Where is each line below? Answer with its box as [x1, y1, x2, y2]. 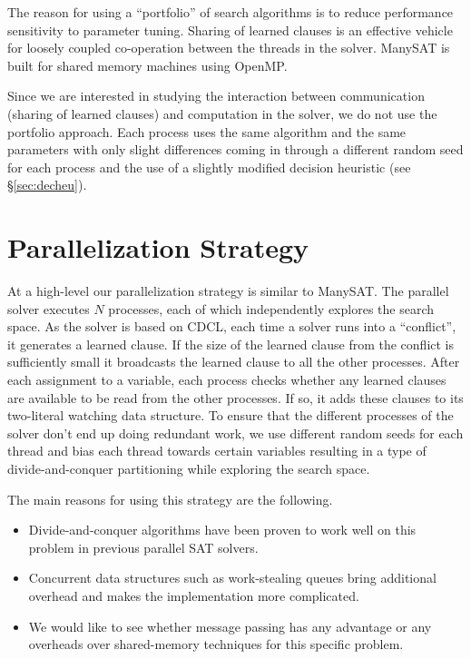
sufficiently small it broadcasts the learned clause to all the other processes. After [7, 352, 460, 371]
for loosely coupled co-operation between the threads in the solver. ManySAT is [7, 38, 450, 57]
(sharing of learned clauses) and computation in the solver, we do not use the [7, 103, 437, 123]
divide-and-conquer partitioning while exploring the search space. [7, 459, 370, 477]
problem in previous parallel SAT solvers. [28, 537, 259, 556]
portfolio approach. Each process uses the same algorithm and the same [7, 122, 407, 141]
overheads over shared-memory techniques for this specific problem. [28, 634, 404, 654]
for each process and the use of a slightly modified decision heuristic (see [7, 157, 411, 176]
